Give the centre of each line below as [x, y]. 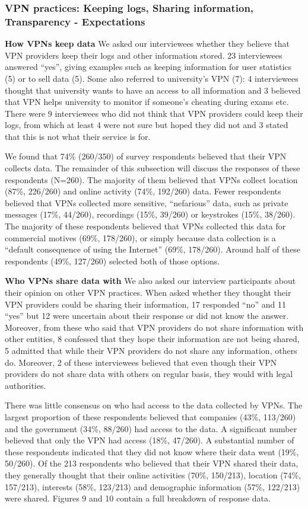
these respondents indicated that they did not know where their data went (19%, [152, 451]
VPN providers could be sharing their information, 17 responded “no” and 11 [145, 304]
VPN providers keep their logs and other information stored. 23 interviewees [144, 55]
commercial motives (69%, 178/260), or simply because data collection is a [140, 237]
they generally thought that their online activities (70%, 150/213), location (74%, [153, 475]
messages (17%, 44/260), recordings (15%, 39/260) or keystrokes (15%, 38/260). [150, 214]
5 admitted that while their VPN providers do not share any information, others [151, 350]
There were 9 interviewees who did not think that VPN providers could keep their [154, 113]
